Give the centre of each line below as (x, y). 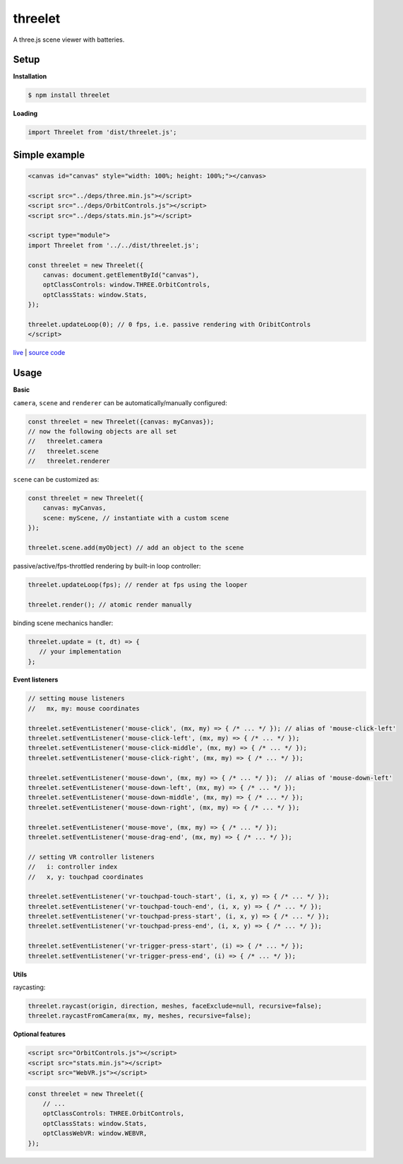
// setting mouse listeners (76, 699)
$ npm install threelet (69, 95)
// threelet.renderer (69, 461)
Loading (25, 114)
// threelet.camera (65, 441)
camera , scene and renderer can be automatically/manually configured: (120, 402)
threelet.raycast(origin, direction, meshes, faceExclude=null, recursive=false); (175, 1006)
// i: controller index (73, 867)
